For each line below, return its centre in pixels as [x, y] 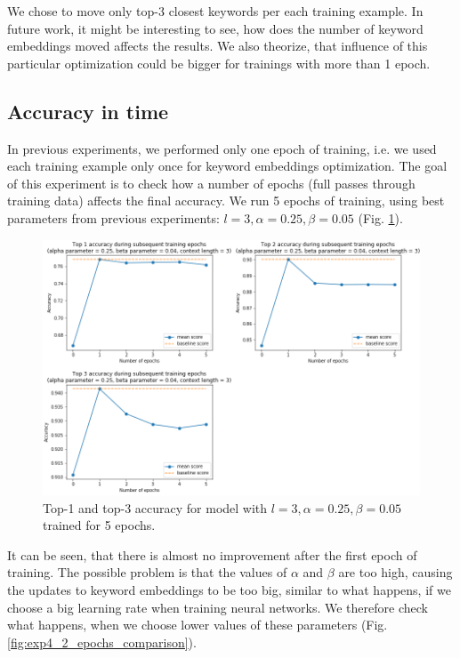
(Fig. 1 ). [380, 217]
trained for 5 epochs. [99, 525]
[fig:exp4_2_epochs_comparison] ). [102, 642]
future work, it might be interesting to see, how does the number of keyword [215, 28]
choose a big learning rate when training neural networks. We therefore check [218, 607]
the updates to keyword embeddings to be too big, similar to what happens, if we [229, 590]
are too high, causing [395, 572]
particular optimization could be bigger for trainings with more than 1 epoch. [219, 63]
